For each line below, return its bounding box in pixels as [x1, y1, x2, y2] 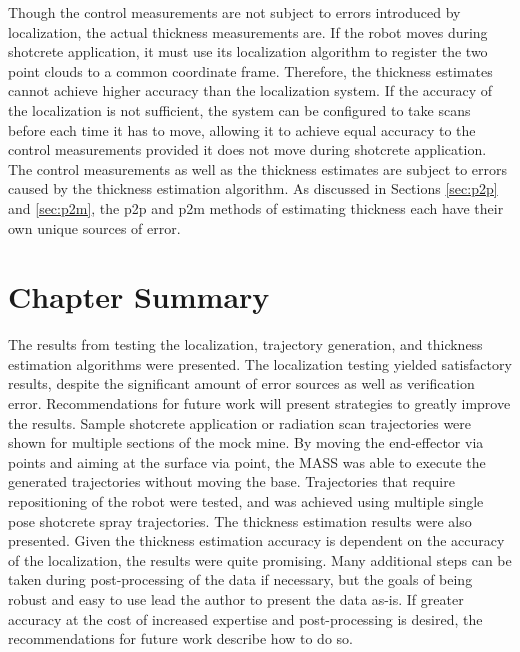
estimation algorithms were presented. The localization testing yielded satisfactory [8, 353, 512, 374]
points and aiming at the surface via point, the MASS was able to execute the [8, 451, 486, 472]
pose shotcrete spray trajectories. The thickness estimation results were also [8, 510, 472, 531]
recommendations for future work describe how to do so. [8, 628, 353, 649]
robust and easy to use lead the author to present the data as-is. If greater [8, 588, 464, 609]
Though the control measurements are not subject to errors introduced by [8, 2, 461, 22]
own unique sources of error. [8, 217, 181, 238]
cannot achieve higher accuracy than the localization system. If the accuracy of [8, 80, 493, 101]
